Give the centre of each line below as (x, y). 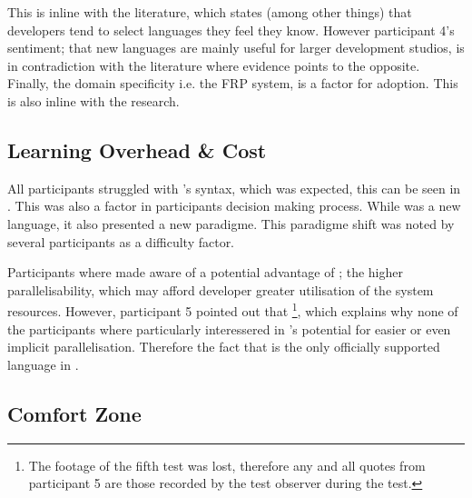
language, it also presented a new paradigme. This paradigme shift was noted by (231, 223)
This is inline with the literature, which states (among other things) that (210, 12)
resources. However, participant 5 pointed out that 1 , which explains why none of (233, 309)
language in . (43, 364)
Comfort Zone (74, 413)
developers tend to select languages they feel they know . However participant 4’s (231, 30)
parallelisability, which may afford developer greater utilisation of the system (221, 289)
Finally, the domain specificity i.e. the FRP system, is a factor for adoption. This (233, 83)
